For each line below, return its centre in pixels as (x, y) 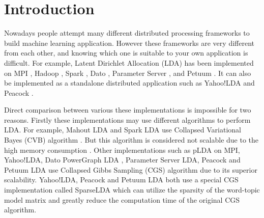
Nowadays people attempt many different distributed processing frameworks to (127, 33)
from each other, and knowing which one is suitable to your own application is (126, 53)
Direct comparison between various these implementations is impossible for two (128, 110)
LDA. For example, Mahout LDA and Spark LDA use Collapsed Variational (123, 130)
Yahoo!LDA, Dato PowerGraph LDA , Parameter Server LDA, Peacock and (122, 160)
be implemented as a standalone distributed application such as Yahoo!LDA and (129, 83)
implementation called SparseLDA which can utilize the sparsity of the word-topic (132, 190)
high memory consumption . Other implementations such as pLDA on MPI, (122, 149)
